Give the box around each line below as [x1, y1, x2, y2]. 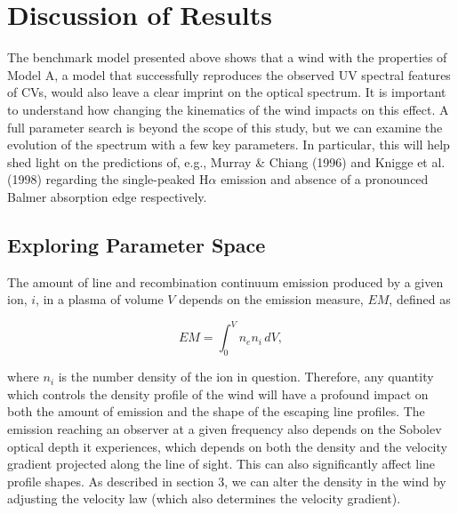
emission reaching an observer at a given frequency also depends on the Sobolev [7, 419, 442, 438]
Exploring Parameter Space [7, 230, 266, 258]
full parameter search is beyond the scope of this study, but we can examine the [7, 117, 443, 136]
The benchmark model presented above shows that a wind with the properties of [7, 48, 447, 67]
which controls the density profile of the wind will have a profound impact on [7, 384, 429, 403]
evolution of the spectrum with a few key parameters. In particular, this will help [7, 135, 450, 154]
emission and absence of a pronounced [221, 170, 429, 189]
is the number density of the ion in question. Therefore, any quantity [58, 367, 434, 386]
